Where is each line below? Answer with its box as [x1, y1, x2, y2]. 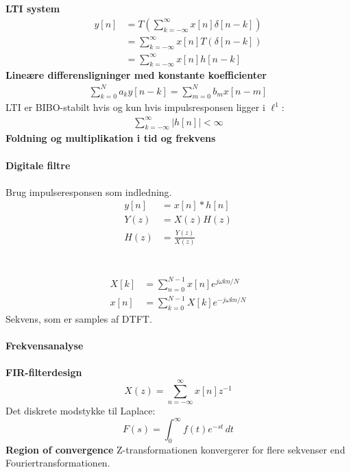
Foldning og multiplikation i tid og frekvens [5, 131, 216, 145]
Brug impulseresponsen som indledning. [5, 184, 172, 199]
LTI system [5, 1, 60, 16]
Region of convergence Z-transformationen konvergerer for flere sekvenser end [5, 442, 346, 456]
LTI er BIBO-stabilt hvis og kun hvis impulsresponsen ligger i [5, 100, 265, 114]
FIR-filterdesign [5, 365, 82, 380]
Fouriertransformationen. [5, 456, 110, 470]
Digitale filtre [5, 158, 71, 172]
